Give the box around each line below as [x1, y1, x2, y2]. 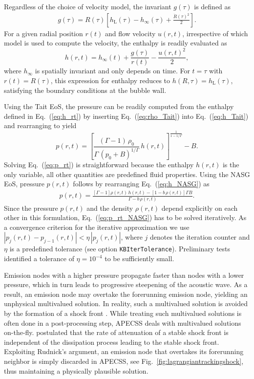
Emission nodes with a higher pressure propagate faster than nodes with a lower [4, 269, 244, 280]
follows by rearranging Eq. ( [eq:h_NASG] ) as [73, 178, 210, 189]
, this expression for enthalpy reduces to [50, 75, 170, 85]
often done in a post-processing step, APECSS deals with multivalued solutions [4, 317, 241, 328]
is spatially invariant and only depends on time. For [35, 66, 190, 76]
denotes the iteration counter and [149, 232, 250, 242]
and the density [86, 202, 133, 213]
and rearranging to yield [4, 120, 77, 131]
